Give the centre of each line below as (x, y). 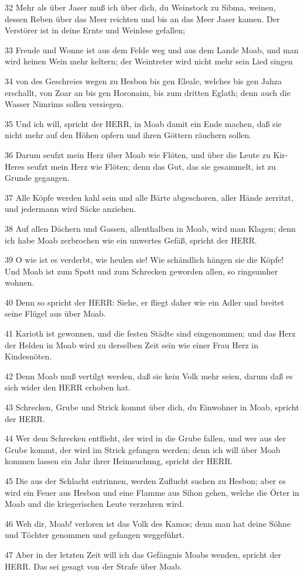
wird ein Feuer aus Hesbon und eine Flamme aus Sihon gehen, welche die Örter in (152, 492)
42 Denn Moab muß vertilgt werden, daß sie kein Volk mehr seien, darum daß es (149, 376)
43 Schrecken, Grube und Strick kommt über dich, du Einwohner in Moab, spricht (152, 407)
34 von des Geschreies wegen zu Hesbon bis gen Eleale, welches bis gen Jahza (144, 80)
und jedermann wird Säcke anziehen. (71, 209)
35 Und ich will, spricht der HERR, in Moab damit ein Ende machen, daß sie (143, 123)
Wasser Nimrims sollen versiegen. (64, 104)
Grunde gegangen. (37, 178)
